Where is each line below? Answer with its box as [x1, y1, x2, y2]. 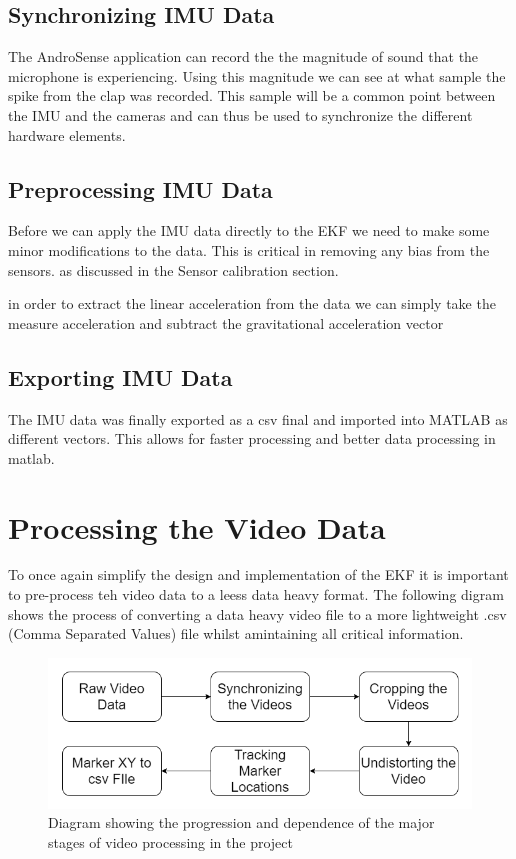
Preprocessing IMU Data [8, 173, 273, 204]
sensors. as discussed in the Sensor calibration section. [8, 259, 339, 280]
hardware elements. [8, 124, 126, 145]
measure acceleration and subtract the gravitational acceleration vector [8, 312, 444, 333]
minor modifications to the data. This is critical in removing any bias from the [8, 239, 490, 260]
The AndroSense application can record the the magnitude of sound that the [8, 46, 479, 67]
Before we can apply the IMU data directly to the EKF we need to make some [8, 220, 490, 241]
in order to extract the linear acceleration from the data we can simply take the [8, 293, 496, 314]
